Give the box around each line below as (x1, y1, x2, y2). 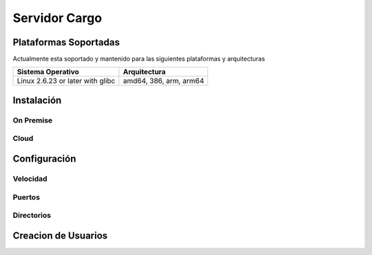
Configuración (12, 153, 76, 165)
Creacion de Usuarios (12, 230, 108, 241)
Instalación (12, 94, 62, 106)
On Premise (12, 115, 53, 125)
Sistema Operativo (17, 67, 79, 77)
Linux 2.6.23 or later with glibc (17, 76, 116, 86)
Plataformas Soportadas (12, 36, 120, 48)
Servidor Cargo (12, 10, 103, 25)
